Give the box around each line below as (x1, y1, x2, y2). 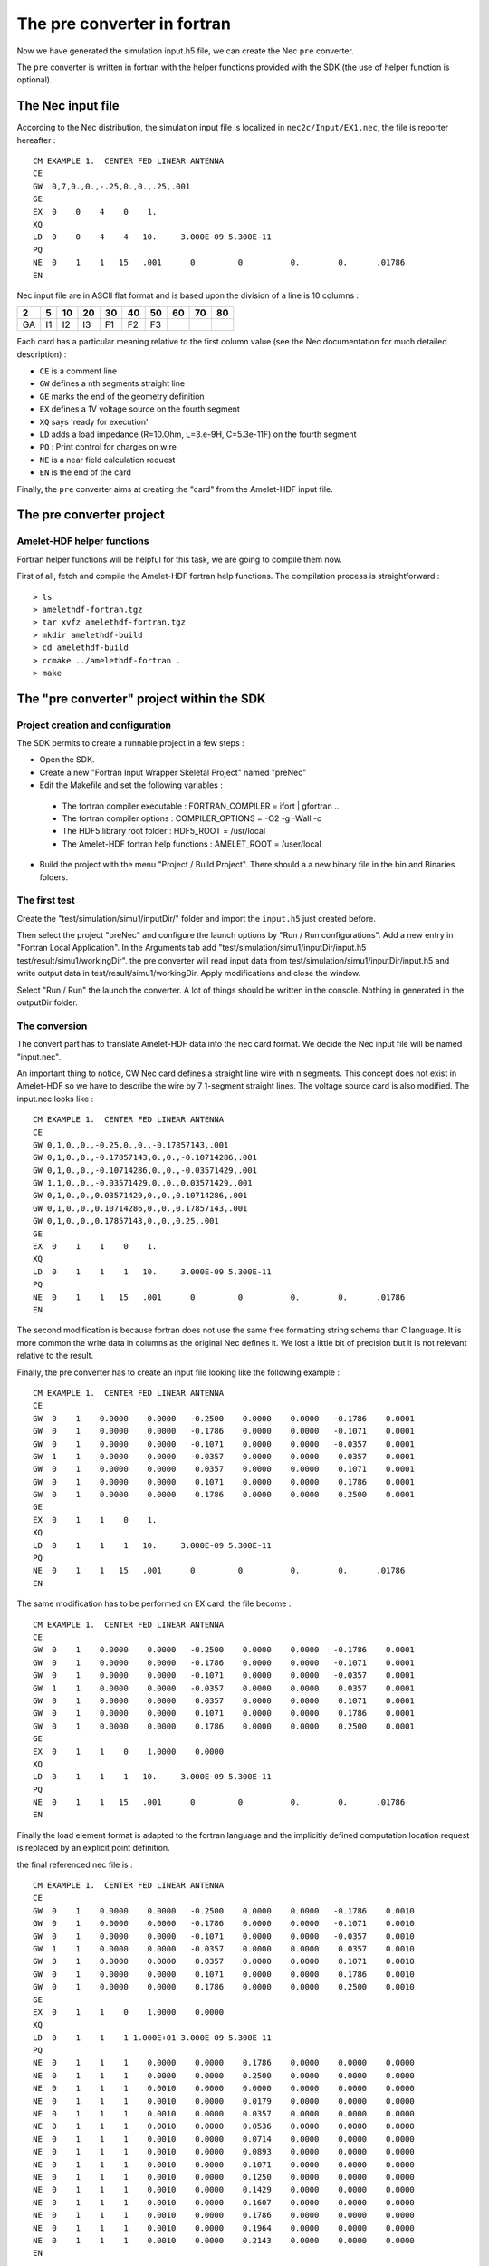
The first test (16, 894, 76, 906)
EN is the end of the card (39, 467, 131, 478)
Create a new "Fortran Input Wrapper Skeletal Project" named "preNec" (39, 767, 307, 778)
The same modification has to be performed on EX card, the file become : (16, 1598, 292, 1609)
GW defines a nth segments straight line (39, 378, 186, 389)
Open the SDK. (39, 754, 95, 765)
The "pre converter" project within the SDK (16, 691, 266, 706)
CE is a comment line (39, 365, 118, 376)
